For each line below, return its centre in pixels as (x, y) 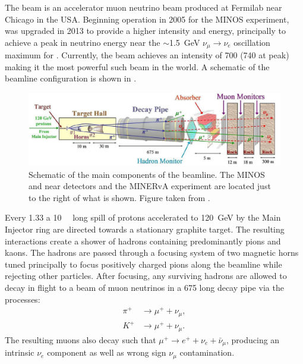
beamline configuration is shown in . (71, 78)
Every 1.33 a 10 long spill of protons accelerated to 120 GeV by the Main (143, 217)
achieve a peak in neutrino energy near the (83, 42)
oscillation (252, 42)
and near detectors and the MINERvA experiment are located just (150, 186)
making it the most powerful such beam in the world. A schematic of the (137, 66)
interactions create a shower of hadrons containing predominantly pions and (143, 241)
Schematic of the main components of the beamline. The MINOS (147, 174)
